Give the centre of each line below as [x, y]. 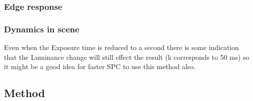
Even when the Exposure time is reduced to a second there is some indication [122, 47]
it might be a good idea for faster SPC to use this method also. [100, 66]
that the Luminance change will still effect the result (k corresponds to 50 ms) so [127, 57]
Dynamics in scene [42, 29]
